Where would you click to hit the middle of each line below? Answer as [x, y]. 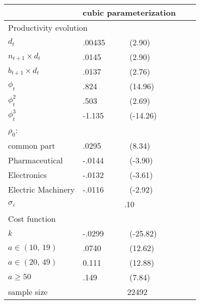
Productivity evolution [48, 27]
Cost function [32, 219]
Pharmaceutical [36, 160]
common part [32, 146]
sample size [28, 292]
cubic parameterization [129, 12]
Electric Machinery [42, 190]
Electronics [27, 175]
